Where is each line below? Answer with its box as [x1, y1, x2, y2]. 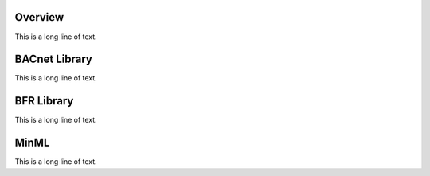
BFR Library [14, 94, 74, 108]
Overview [14, 10, 64, 24]
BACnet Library [14, 53, 93, 66]
